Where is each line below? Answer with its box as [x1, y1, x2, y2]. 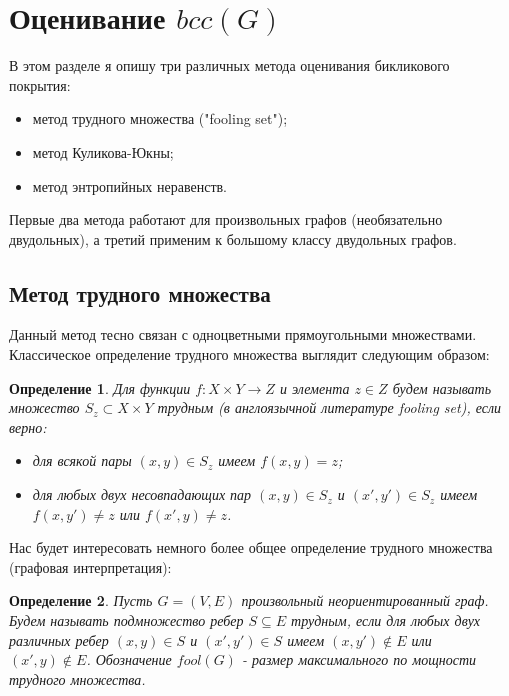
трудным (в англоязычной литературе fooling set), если [157, 397, 502, 418]
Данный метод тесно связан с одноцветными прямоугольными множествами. [9, 324, 477, 345]
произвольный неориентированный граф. [241, 590, 489, 611]
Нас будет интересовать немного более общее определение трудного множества [9, 537, 493, 558]
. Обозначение [86, 649, 172, 670]
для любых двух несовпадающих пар [32, 484, 252, 505]
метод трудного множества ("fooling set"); [32, 108, 288, 129]
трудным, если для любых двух [291, 610, 480, 631]
